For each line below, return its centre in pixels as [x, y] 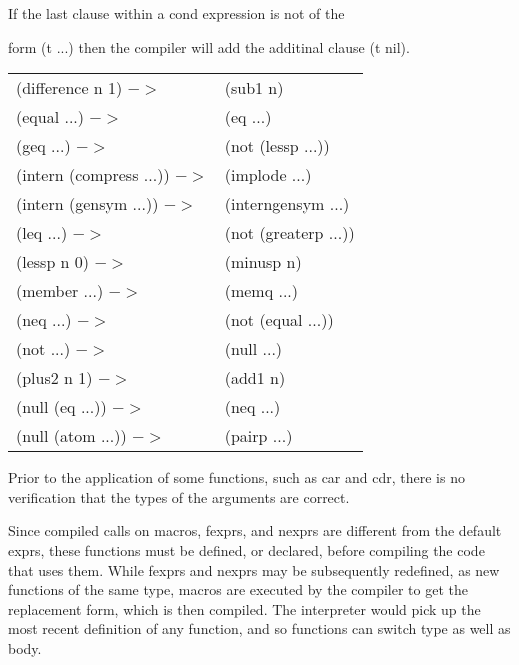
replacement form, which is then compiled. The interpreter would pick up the [244, 608]
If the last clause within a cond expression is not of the [176, 13]
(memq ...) [261, 291]
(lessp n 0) [53, 262]
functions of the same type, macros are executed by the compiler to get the [238, 589]
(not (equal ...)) [279, 320]
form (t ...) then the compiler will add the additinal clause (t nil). [209, 46]
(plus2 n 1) [54, 378]
